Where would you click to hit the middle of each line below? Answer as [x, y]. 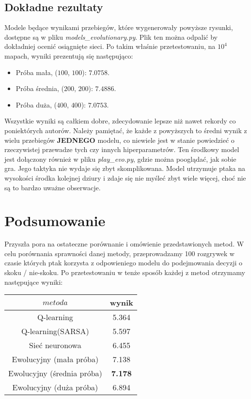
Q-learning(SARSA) [55, 331]
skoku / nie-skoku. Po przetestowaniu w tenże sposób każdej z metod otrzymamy [125, 272]
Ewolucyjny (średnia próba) [55, 373]
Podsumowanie [55, 221]
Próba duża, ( [36, 104]
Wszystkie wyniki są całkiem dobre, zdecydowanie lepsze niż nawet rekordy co [120, 121]
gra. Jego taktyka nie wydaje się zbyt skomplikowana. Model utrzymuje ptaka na [125, 168]
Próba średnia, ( [40, 88]
